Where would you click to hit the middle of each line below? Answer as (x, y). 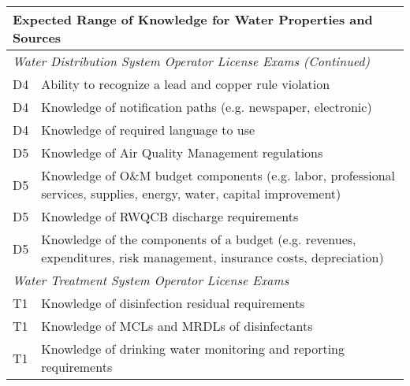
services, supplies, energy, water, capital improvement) (191, 193)
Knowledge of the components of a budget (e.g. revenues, (199, 239)
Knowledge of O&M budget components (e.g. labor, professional (218, 175)
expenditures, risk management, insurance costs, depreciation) (212, 257)
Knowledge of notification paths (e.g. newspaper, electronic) (207, 107)
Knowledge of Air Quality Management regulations (182, 152)
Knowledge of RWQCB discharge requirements (170, 216)
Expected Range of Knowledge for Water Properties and (193, 19)
